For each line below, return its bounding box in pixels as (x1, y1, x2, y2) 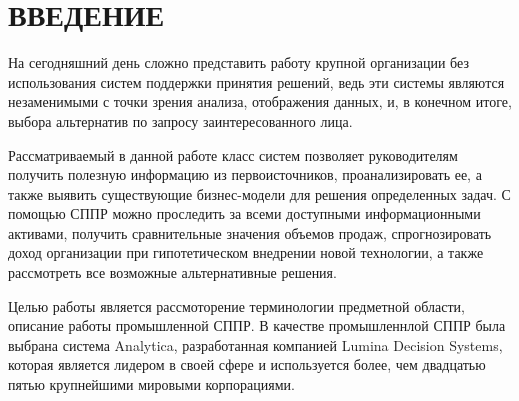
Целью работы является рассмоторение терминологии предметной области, (8, 295, 465, 316)
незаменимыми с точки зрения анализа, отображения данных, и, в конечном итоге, (8, 91, 512, 112)
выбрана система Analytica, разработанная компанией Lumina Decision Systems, (8, 334, 503, 355)
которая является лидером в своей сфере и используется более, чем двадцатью (8, 354, 486, 375)
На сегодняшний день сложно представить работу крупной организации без (8, 52, 469, 73)
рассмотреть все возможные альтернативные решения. (8, 262, 337, 283)
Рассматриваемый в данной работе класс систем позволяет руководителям (8, 144, 458, 165)
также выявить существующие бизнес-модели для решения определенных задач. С (8, 183, 511, 204)
